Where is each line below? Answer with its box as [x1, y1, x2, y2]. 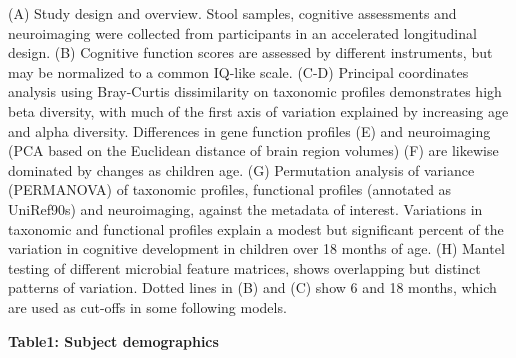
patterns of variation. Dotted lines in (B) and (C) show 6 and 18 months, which [8, 277, 497, 298]
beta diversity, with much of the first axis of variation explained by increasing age [8, 100, 509, 121]
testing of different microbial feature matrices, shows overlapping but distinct [8, 257, 481, 278]
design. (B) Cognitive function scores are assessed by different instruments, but [8, 42, 493, 63]
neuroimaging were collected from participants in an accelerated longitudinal [8, 22, 477, 43]
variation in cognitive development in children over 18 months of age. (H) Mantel [8, 238, 505, 259]
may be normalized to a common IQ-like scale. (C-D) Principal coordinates [8, 61, 469, 82]
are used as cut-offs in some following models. [8, 296, 287, 317]
